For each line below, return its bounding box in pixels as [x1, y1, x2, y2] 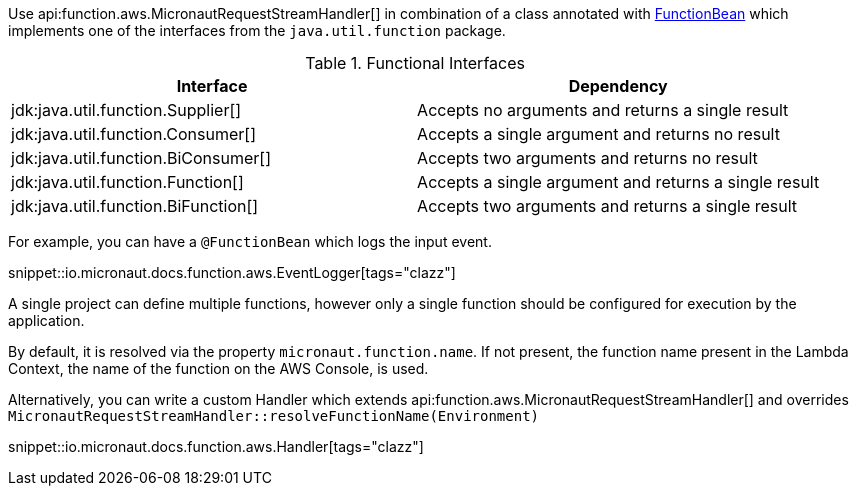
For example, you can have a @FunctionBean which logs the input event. [8, 233, 492, 250]
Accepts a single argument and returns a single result [417, 172, 820, 192]
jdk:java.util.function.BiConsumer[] [11, 148, 272, 168]
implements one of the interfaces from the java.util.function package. [8, 22, 506, 39]
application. [8, 312, 85, 329]
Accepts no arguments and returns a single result [417, 100, 789, 120]
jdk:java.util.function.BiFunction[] [11, 196, 259, 216]
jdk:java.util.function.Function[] [11, 172, 244, 192]
